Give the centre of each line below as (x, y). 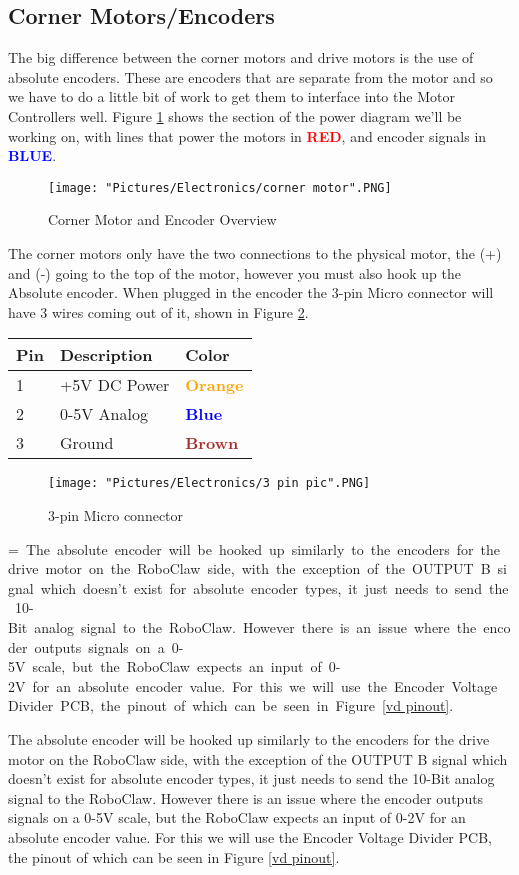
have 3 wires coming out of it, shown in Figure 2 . (158, 311)
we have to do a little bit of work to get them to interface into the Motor (231, 96)
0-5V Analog (103, 414)
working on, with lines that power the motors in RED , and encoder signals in (247, 135)
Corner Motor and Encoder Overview (162, 219)
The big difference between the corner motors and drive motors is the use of (241, 57)
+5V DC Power (114, 385)
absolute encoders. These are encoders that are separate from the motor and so (250, 76)
